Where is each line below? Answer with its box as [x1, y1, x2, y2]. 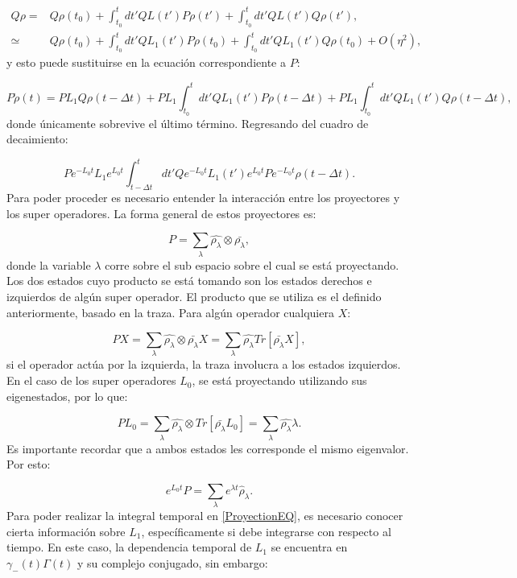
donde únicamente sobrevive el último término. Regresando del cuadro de [6, 114, 369, 131]
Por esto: [6, 456, 51, 473]
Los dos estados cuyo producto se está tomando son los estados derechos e [6, 272, 372, 289]
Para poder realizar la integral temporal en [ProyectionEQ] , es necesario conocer [6, 507, 403, 524]
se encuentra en [271, 539, 348, 555]
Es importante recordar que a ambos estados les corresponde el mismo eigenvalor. [6, 440, 409, 456]
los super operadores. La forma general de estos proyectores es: [6, 204, 316, 221]
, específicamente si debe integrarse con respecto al [141, 522, 391, 539]
